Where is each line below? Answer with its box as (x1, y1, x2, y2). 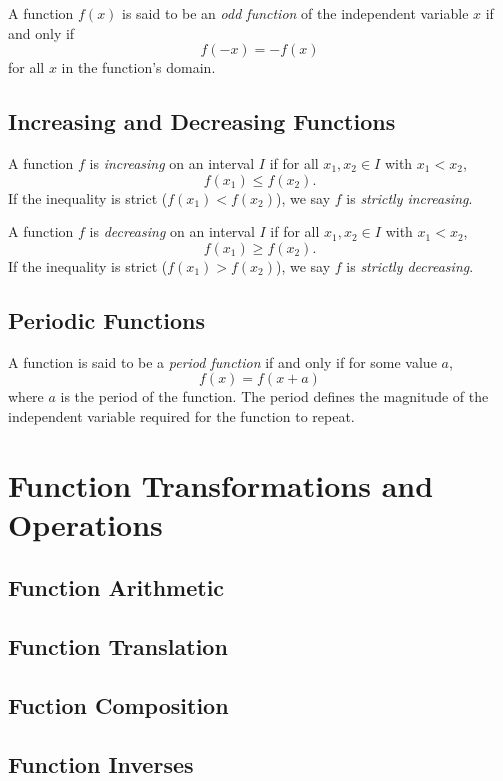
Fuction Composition (8, 689, 229, 720)
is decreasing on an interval (89, 221, 255, 242)
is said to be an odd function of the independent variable (122, 3, 469, 23)
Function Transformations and (8, 464, 434, 505)
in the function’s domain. (61, 57, 216, 78)
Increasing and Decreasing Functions (8, 106, 396, 137)
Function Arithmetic (8, 572, 225, 603)
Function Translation (8, 631, 228, 662)
